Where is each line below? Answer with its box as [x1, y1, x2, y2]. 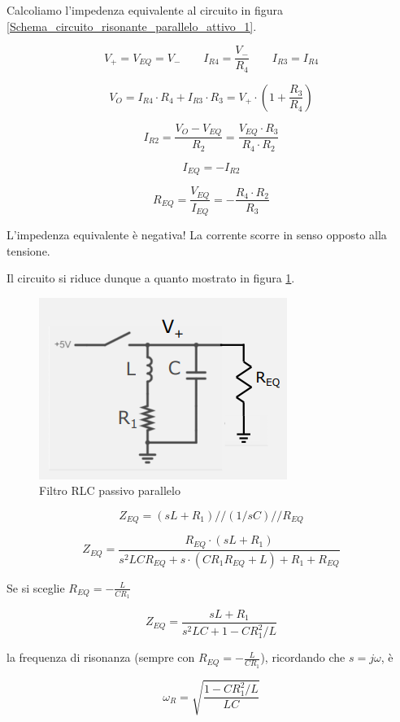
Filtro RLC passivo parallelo [39, 482, 180, 499]
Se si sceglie [7, 579, 65, 596]
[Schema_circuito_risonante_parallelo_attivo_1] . [7, 17, 257, 34]
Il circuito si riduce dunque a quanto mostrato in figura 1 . [7, 269, 295, 287]
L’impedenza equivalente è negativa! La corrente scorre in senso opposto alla [7, 226, 387, 243]
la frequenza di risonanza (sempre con [7, 649, 195, 666]
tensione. [7, 242, 50, 259]
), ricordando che [260, 649, 346, 666]
